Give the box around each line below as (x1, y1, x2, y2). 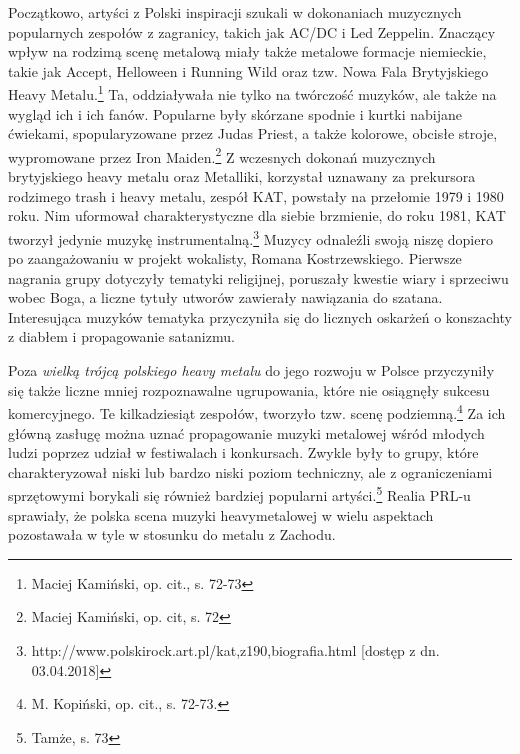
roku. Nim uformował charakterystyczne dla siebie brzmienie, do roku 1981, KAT (8, 205, 506, 226)
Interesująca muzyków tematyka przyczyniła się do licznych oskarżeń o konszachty (8, 306, 512, 327)
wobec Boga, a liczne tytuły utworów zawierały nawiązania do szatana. (8, 287, 443, 308)
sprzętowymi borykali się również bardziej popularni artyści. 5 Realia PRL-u (8, 482, 471, 505)
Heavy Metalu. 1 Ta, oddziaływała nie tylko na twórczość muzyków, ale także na (8, 81, 497, 105)
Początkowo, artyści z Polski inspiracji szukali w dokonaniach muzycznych (8, 2, 462, 22)
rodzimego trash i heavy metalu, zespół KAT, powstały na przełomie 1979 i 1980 (8, 185, 504, 206)
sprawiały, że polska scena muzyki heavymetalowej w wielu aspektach (8, 504, 434, 525)
